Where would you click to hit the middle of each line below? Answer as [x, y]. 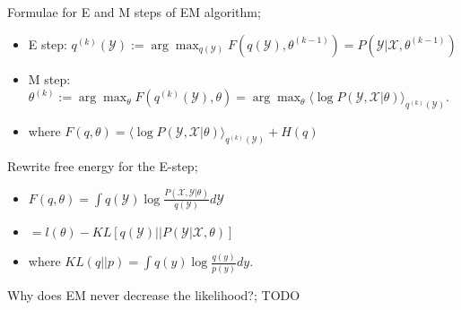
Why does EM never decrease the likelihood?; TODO [154, 294]
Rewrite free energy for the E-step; [103, 165]
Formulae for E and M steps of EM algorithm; [134, 12]
